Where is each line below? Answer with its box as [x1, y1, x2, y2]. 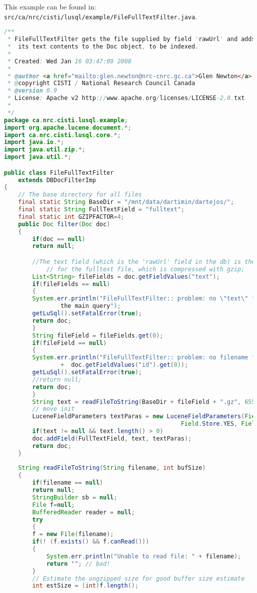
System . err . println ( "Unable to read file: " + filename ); [46, 552, 241, 560]
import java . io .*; [4, 139, 64, 146]
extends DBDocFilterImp [18, 176, 96, 184]
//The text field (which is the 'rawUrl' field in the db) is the [32, 258, 256, 265]
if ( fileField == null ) [32, 339, 107, 346]
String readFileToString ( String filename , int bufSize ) [18, 464, 206, 472]
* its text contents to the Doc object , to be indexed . [7, 43, 199, 50]
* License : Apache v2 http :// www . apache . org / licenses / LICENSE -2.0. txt [7, 95, 245, 102]
